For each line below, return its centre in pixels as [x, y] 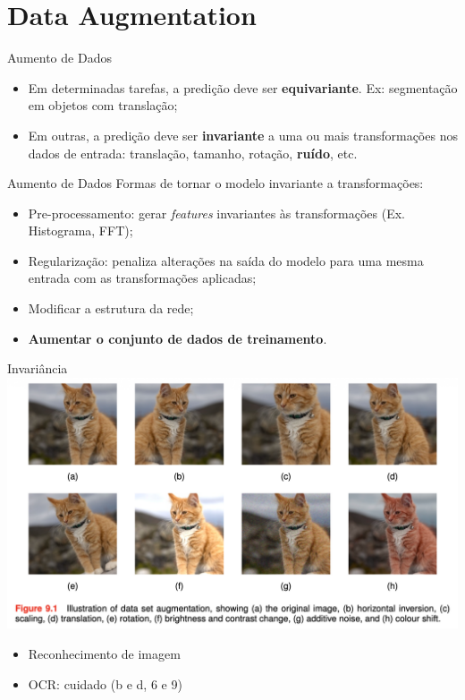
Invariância [38, 368]
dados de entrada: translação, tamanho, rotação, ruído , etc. [193, 153]
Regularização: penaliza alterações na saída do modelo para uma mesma [226, 260]
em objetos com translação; [103, 105]
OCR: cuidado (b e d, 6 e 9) [105, 683]
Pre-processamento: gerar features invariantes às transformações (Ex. [216, 213]
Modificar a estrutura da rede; [111, 308]
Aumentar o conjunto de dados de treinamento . [178, 338]
